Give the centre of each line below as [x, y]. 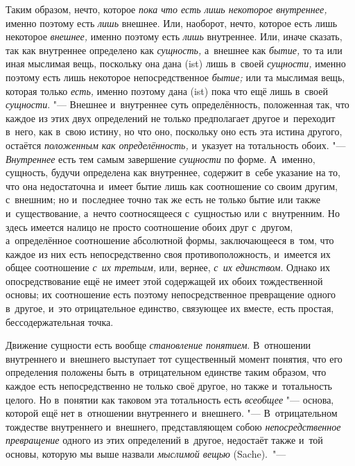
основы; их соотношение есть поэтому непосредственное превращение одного [171, 294]
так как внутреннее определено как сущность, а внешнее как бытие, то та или [174, 50]
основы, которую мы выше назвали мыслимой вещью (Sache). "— [146, 454]
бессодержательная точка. [60, 321]
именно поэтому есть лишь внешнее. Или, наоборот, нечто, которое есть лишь [172, 23]
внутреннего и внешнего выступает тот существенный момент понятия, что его [174, 358]
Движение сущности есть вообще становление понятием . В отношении [158, 345]
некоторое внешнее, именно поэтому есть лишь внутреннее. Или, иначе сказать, [174, 36]
